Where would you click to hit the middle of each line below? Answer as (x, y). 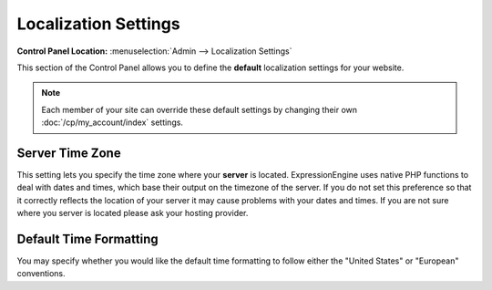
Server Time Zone (69, 153)
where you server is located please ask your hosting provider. (133, 213)
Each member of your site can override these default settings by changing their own (199, 109)
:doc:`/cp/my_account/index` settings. (113, 122)
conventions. (41, 274)
